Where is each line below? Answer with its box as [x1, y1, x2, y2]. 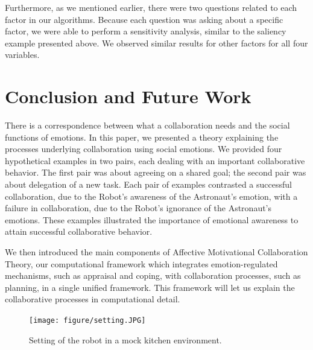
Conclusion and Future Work [5, 84, 251, 109]
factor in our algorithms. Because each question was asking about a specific [5, 13, 283, 25]
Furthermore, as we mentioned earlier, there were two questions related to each [5, 1, 297, 13]
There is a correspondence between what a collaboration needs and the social [5, 119, 290, 132]
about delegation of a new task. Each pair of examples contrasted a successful [5, 178, 292, 191]
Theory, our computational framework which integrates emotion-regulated [5, 257, 278, 270]
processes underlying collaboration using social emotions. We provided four [5, 142, 282, 155]
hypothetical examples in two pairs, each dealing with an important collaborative [5, 154, 305, 167]
